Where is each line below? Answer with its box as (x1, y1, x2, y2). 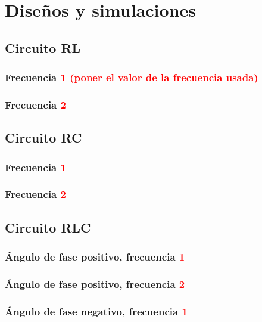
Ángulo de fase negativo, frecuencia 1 (5, 304, 188, 318)
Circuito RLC (5, 218, 91, 236)
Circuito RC (5, 128, 82, 147)
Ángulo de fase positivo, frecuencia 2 (5, 276, 185, 291)
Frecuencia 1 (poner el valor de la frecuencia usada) (5, 70, 258, 85)
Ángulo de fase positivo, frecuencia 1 (5, 249, 185, 264)
